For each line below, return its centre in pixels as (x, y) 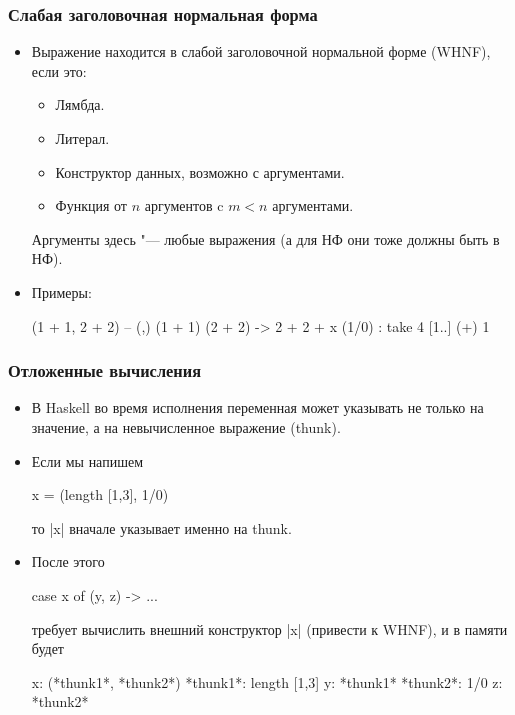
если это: (59, 70)
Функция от (91, 205)
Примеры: (61, 291)
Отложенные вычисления (105, 370)
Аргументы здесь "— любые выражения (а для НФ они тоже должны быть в (265, 238)
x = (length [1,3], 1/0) (100, 494)
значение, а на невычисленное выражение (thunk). (186, 426)
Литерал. (82, 138)
